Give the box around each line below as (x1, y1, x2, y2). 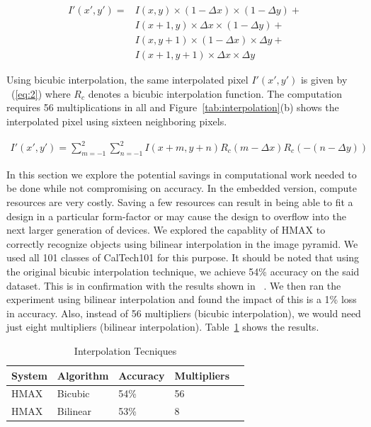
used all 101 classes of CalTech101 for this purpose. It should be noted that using (6, 250, 360, 265)
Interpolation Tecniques (74, 343, 177, 358)
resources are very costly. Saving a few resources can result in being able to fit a (6, 195, 353, 210)
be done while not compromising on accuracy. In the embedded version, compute (6, 181, 357, 195)
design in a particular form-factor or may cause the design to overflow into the (6, 208, 346, 223)
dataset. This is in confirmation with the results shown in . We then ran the (6, 278, 341, 292)
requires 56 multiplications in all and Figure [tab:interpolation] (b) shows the (6, 100, 339, 115)
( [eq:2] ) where (11, 86, 71, 101)
